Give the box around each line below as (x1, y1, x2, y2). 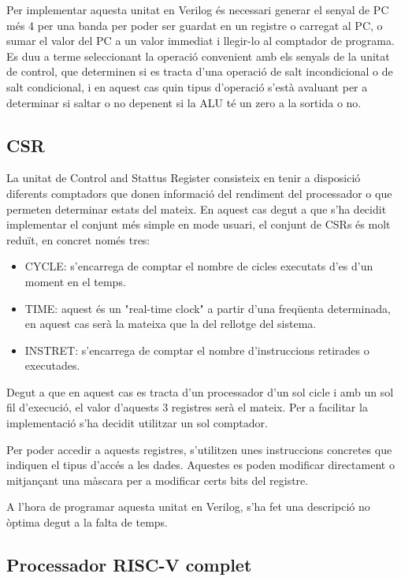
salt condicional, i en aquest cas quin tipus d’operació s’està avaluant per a (6, 78, 368, 95)
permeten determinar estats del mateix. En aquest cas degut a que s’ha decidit (6, 200, 387, 217)
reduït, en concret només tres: (6, 231, 150, 248)
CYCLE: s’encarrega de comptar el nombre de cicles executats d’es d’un (24, 258, 373, 274)
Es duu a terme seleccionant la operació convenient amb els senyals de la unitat (6, 47, 390, 64)
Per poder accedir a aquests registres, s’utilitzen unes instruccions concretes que (6, 441, 392, 457)
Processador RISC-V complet (6, 553, 252, 577)
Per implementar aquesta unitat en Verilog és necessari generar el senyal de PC (6, 2, 389, 17)
